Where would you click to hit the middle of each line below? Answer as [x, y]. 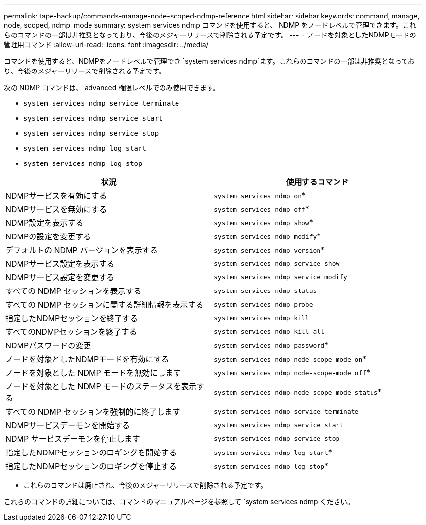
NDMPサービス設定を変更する [60, 277]
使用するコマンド [317, 182]
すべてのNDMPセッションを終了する [71, 332]
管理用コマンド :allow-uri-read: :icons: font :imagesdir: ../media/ [106, 45]
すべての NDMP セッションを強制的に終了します [93, 412]
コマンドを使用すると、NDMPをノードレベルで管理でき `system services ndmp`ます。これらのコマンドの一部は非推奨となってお [209, 61]
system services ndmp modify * [267, 236]
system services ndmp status [266, 290]
